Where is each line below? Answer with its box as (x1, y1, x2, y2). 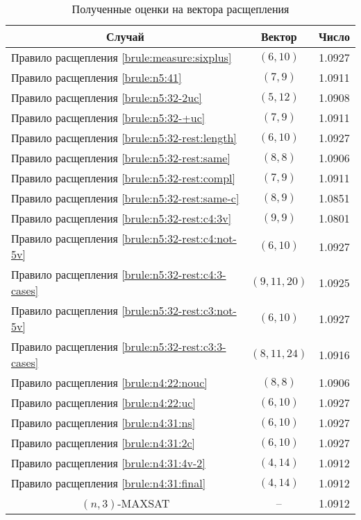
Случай (106, 28, 144, 44)
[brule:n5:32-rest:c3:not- (121, 302, 237, 318)
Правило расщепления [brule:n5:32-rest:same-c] (11, 190, 240, 206)
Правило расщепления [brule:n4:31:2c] (11, 435, 196, 451)
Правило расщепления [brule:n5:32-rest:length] (11, 130, 237, 146)
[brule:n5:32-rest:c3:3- (121, 338, 226, 354)
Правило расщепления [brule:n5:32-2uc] (11, 89, 202, 105)
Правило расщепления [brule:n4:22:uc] (11, 395, 196, 410)
